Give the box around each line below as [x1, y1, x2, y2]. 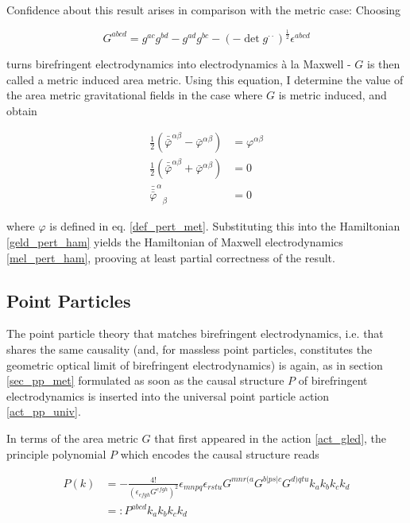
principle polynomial [6, 445, 106, 462]
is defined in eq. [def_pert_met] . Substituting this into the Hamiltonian [49, 218, 400, 234]
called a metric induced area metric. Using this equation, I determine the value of [6, 71, 404, 87]
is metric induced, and [278, 87, 387, 103]
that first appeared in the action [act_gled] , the [154, 429, 387, 446]
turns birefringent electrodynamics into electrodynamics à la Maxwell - [6, 55, 351, 72]
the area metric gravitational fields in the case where [6, 87, 263, 103]
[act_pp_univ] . [6, 403, 81, 420]
